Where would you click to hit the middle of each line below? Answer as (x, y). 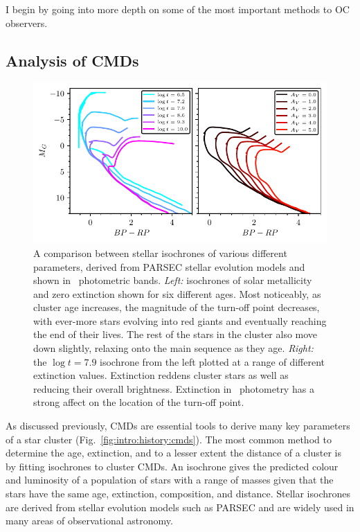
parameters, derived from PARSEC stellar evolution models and (169, 266)
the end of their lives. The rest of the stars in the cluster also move (175, 334)
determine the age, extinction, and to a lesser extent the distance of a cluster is (174, 453)
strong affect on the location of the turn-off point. (139, 402)
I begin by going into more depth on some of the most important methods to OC (178, 9)
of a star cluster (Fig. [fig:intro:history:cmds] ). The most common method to (169, 439)
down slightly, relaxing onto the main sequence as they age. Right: (173, 348)
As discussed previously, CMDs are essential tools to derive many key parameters (178, 426)
